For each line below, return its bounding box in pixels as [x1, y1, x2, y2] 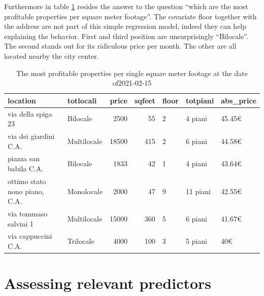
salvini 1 [8, 218, 34, 229]
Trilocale [67, 236, 94, 246]
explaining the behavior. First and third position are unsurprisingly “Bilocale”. [4, 30, 248, 41]
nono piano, [8, 186, 44, 196]
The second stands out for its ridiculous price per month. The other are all [4, 41, 237, 51]
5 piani [185, 236, 207, 246]
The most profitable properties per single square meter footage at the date [16, 67, 248, 78]
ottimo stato [8, 175, 46, 186]
